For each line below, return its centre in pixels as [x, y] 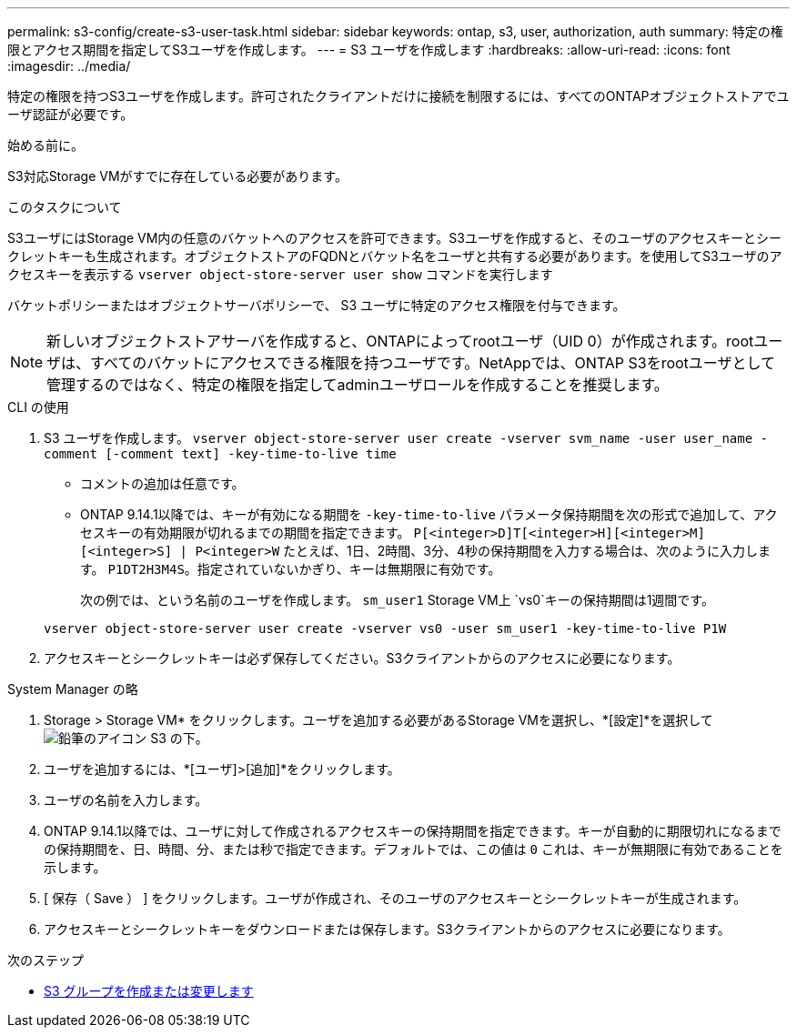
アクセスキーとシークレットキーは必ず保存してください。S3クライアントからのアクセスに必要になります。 [362, 658]
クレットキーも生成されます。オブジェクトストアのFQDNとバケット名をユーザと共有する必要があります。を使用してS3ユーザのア [395, 256]
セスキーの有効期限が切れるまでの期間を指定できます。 [245, 533]
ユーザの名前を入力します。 [126, 800]
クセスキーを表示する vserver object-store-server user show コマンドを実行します [280, 274]
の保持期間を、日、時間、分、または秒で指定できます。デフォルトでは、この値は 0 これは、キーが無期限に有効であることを [414, 849]
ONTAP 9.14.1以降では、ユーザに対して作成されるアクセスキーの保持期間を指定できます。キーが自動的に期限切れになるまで [413, 831]
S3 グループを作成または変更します [149, 991]
